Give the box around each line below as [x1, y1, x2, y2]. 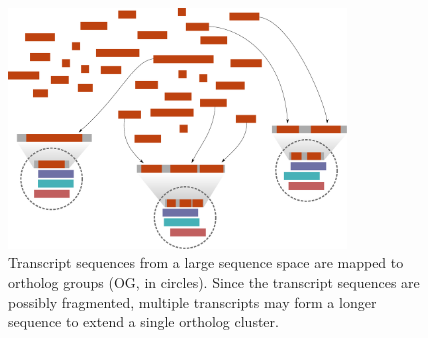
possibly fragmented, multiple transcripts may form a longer [8, 291, 377, 312]
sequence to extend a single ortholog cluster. [8, 311, 279, 332]
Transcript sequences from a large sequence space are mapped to [8, 252, 404, 273]
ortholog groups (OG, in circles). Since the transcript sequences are [8, 271, 420, 292]
